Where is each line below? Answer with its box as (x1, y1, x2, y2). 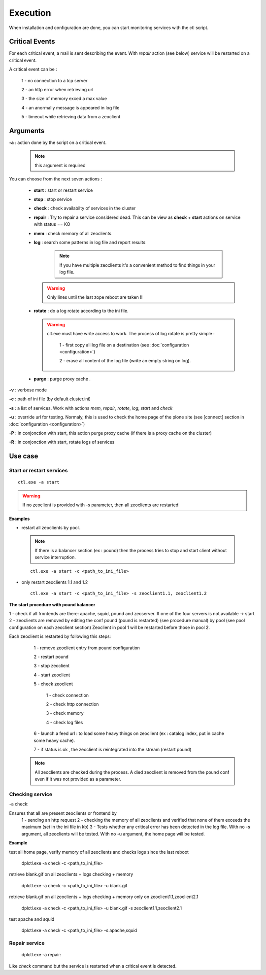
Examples (9, 516, 30, 522)
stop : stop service (33, 196, 72, 202)
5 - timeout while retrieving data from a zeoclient (21, 114, 121, 120)
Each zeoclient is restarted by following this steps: (9, 633, 111, 639)
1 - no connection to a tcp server (21, 77, 88, 83)
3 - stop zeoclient (33, 663, 70, 669)
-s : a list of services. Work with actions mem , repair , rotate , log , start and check (9, 405, 173, 411)
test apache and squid (9, 916, 55, 922)
